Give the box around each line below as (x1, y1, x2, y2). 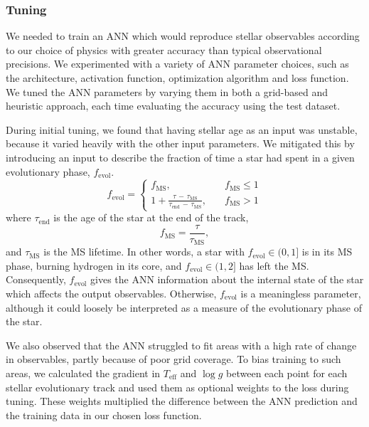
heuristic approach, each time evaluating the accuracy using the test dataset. (6, 98, 341, 113)
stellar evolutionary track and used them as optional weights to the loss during (6, 379, 349, 394)
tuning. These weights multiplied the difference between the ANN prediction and (6, 394, 358, 408)
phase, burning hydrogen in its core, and (6, 258, 182, 273)
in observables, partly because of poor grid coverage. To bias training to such (6, 352, 341, 367)
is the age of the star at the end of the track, (53, 210, 249, 225)
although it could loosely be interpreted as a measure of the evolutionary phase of (6, 300, 362, 315)
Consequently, (6, 272, 66, 287)
